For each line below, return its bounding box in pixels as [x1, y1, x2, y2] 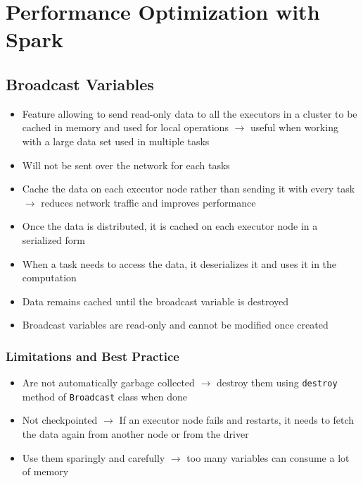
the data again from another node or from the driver [22, 427, 249, 441]
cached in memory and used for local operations [22, 120, 229, 135]
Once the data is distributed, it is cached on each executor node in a [22, 219, 318, 233]
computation [22, 270, 77, 285]
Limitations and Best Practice [6, 347, 179, 365]
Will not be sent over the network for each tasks [22, 157, 230, 172]
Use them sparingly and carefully [22, 450, 165, 465]
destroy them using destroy [216, 375, 338, 390]
